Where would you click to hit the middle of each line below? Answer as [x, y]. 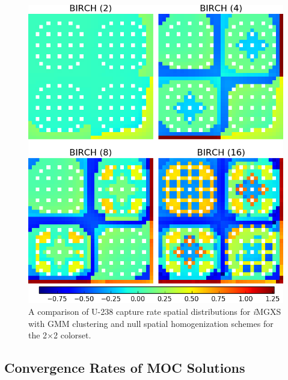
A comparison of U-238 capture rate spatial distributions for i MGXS [155, 311]
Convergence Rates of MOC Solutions [125, 368]
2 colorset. [72, 335]
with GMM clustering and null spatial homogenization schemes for [151, 323]
